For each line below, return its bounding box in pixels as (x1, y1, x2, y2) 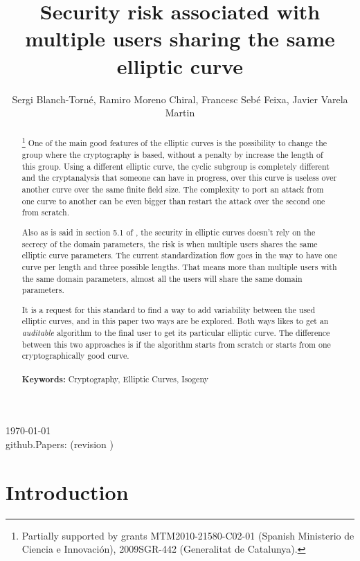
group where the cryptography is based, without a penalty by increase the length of (21, 149, 323, 161)
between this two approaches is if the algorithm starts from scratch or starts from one (21, 338, 331, 350)
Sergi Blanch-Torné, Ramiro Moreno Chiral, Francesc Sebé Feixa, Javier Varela (12, 91, 348, 106)
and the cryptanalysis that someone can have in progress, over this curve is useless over (21, 172, 337, 184)
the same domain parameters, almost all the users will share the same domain (21, 272, 303, 284)
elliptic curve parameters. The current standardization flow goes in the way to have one (21, 249, 337, 261)
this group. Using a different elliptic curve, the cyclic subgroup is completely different (21, 160, 330, 172)
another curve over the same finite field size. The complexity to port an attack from (21, 184, 324, 195)
